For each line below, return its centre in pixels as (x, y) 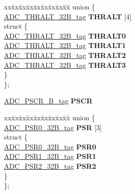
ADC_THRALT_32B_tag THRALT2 (65, 55)
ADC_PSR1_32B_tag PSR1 (50, 156)
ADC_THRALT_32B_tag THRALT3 (65, 65)
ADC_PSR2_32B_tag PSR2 (50, 166)
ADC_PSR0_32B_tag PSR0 (50, 146)
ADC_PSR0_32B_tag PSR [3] (53, 127)
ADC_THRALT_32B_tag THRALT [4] (68, 16)
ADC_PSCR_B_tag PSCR (48, 101)
